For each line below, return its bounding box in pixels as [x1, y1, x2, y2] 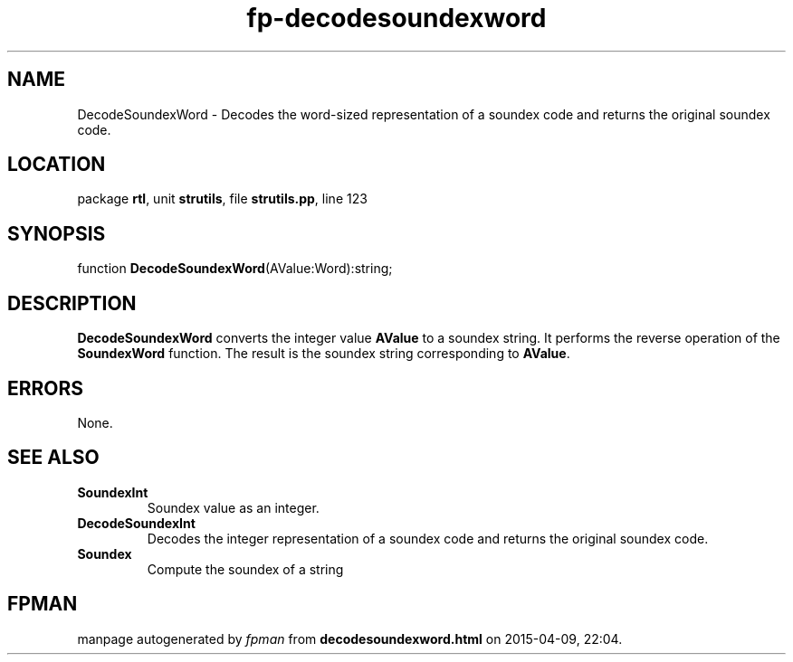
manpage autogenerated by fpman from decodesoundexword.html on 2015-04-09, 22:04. [77, 630, 623, 647]
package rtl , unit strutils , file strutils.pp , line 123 [77, 191, 368, 207]
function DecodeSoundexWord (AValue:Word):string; [77, 260, 393, 277]
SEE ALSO [7, 446, 100, 469]
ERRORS [7, 376, 84, 400]
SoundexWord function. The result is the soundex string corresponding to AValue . [77, 345, 570, 362]
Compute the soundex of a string [147, 561, 344, 577]
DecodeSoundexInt [77, 515, 196, 531]
